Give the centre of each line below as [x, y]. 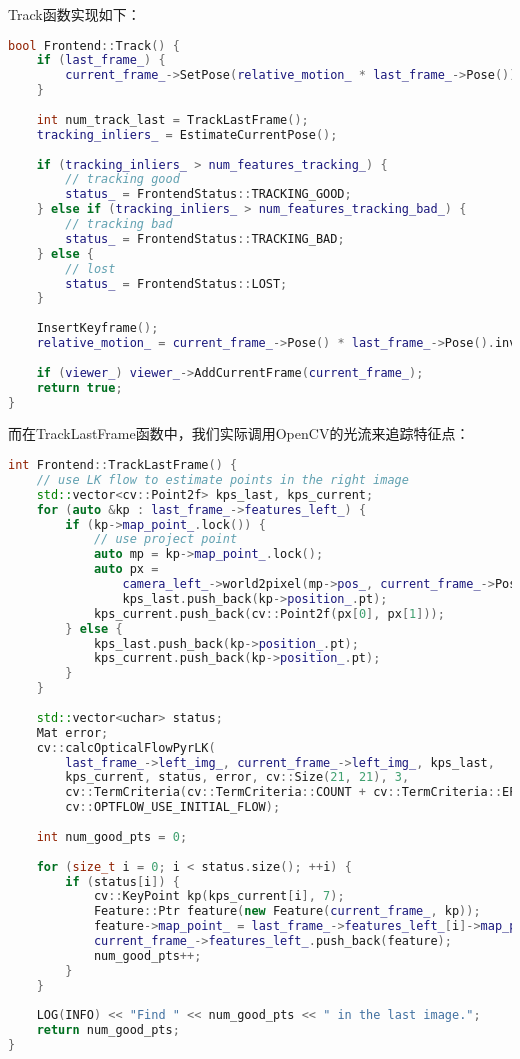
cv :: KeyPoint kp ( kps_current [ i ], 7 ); [219, 896]
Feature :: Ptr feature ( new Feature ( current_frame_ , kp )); [287, 911]
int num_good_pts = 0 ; [112, 836]
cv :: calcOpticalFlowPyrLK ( [126, 747]
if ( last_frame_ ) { [101, 60]
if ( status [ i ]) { [122, 881]
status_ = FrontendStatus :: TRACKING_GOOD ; [208, 194]
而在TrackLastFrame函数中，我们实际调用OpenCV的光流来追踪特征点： [239, 433]
